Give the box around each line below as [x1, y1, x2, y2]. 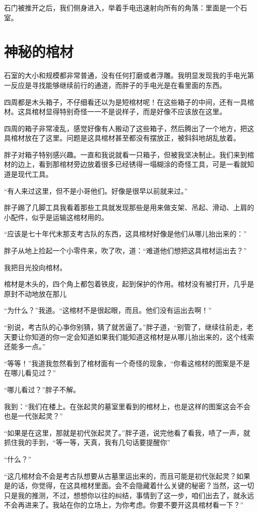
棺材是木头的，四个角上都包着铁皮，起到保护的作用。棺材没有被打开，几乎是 [4, 279, 254, 289]
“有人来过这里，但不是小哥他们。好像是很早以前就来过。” [4, 185, 188, 196]
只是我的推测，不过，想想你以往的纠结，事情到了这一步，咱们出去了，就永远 [4, 490, 254, 500]
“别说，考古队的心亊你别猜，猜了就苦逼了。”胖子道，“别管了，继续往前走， [4, 322, 247, 332]
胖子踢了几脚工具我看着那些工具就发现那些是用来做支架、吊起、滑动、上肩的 [4, 202, 254, 213]
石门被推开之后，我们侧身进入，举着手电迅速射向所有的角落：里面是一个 [4, 2, 240, 12]
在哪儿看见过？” [4, 367, 56, 378]
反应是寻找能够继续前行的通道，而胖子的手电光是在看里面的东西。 [10, 79, 226, 90]
